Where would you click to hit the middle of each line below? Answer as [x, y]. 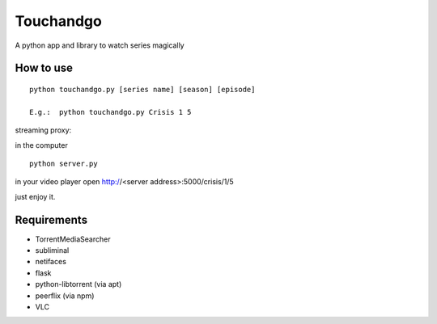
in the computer [41, 145]
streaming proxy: [43, 130]
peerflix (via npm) [65, 296]
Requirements [51, 219]
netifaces [51, 262]
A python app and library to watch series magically [100, 45]
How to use [44, 68]
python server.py [64, 163]
